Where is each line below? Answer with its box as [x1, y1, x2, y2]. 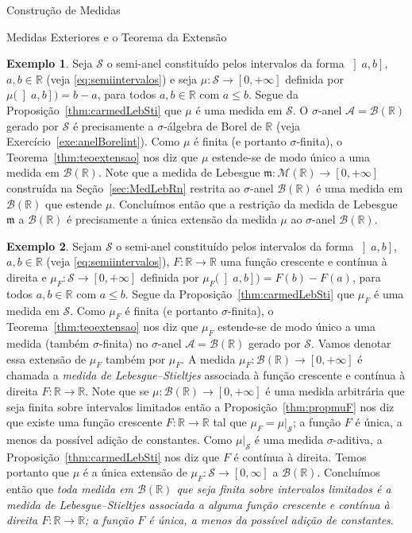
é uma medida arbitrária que [265, 383, 405, 399]
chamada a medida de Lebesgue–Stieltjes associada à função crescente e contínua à [6, 367, 406, 383]
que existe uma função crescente [6, 414, 163, 430]
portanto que [6, 464, 70, 480]
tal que [213, 414, 247, 430]
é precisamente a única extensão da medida [67, 211, 277, 228]
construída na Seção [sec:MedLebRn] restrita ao [6, 179, 241, 196]
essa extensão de [6, 350, 87, 367]
